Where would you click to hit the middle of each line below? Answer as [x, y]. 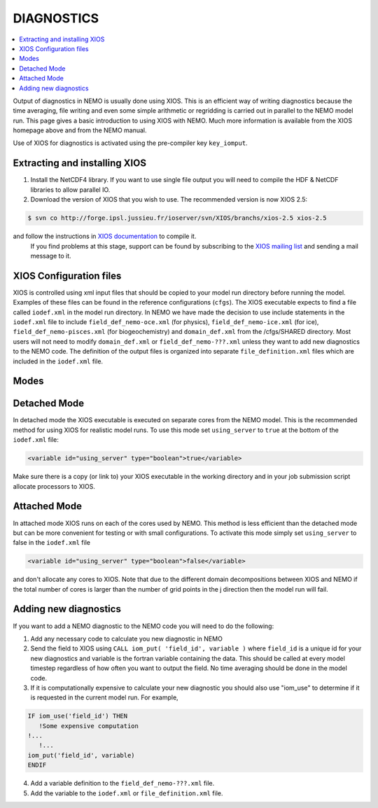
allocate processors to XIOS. [54, 486]
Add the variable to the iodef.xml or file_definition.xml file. [127, 793]
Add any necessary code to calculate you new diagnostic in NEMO [127, 639]
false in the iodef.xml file [52, 543]
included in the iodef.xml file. [58, 361]
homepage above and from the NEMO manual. [80, 130]
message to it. [51, 256]
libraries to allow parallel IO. [70, 190]
